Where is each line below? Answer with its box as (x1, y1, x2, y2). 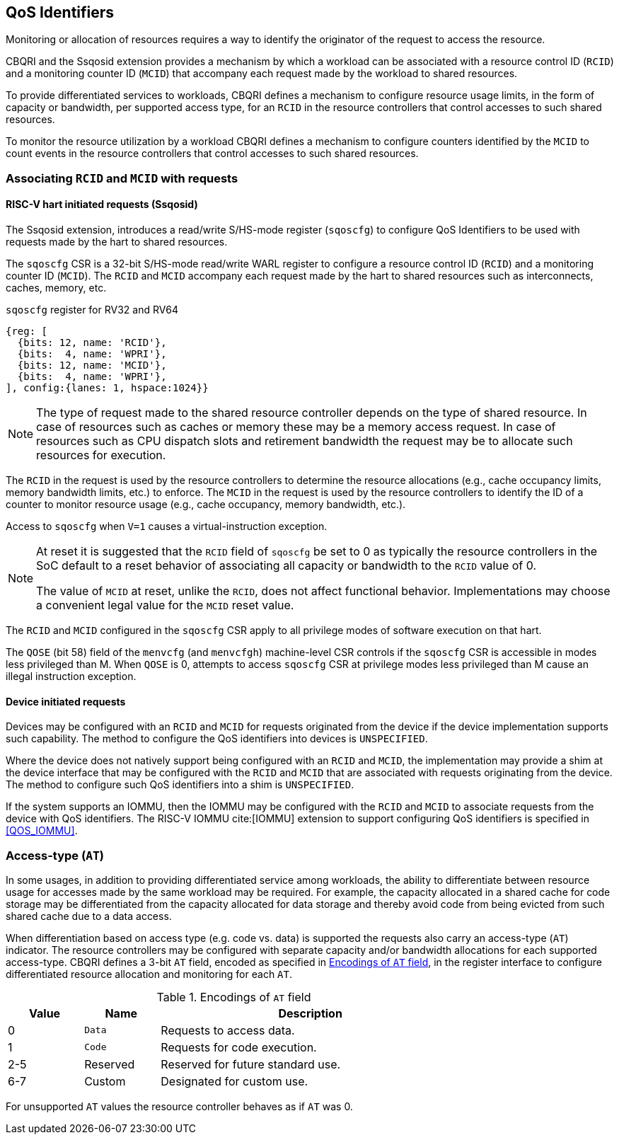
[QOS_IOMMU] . (6, 824, 78, 837)
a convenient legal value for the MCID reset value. (36, 598, 294, 613)
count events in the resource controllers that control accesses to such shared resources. (6, 147, 419, 160)
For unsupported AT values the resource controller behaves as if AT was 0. (6, 1100, 353, 1112)
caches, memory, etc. (6, 282, 107, 294)
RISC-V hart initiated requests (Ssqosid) (6, 198, 198, 211)
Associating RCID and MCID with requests (6, 171, 238, 185)
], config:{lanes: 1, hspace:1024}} (6, 382, 209, 394)
